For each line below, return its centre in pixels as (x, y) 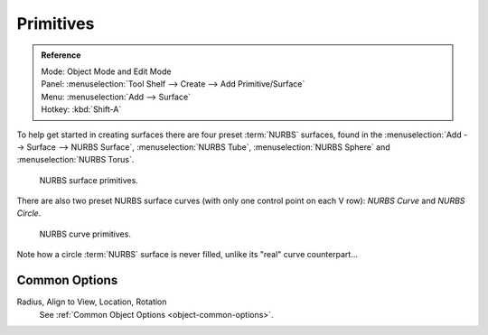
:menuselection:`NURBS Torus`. (75, 160)
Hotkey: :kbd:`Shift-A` (81, 109)
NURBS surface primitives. (89, 180)
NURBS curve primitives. (85, 234)
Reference (61, 55)
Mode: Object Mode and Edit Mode (106, 71)
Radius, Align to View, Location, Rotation (92, 302)
